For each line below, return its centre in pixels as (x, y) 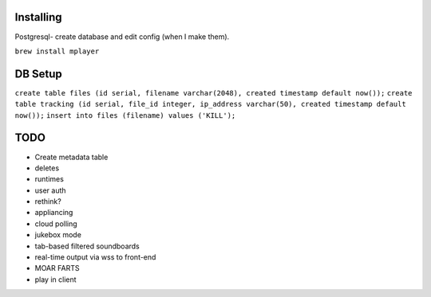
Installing (39, 17)
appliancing (54, 213)
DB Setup (39, 74)
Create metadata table (71, 157)
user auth (51, 190)
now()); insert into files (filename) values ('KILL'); (125, 115)
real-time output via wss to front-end (95, 257)
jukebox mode (58, 235)
